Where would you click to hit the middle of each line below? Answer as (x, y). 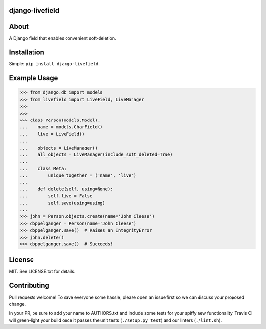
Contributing (29, 285)
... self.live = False (56, 196)
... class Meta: (43, 168)
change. (17, 304)
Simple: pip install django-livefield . (54, 64)
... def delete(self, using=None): (66, 189)
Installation (27, 52)
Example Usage (33, 78)
